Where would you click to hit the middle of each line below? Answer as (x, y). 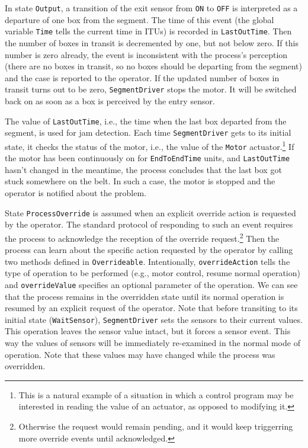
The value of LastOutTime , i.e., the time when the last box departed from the (146, 121)
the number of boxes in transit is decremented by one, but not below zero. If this (152, 42)
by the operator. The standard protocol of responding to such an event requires (149, 224)
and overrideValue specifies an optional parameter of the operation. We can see (151, 284)
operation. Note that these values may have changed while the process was (140, 354)
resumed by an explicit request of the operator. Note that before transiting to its (151, 308)
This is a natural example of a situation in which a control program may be (156, 394)
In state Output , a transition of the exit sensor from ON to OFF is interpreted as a (151, 8)
